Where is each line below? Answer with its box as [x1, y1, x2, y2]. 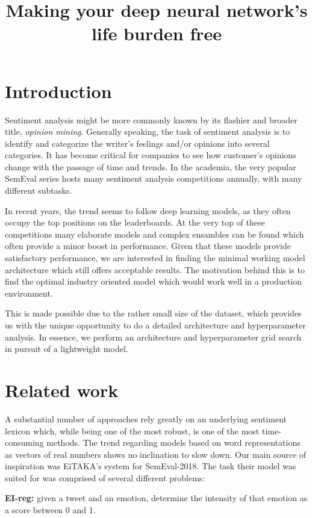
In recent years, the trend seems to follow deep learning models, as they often [5, 204, 291, 217]
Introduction [5, 78, 112, 103]
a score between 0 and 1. [5, 504, 96, 516]
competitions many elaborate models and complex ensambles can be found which [5, 227, 304, 240]
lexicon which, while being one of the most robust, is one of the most [5, 424, 260, 437]
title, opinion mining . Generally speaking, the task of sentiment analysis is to [5, 125, 290, 138]
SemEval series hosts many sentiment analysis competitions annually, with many [5, 172, 302, 185]
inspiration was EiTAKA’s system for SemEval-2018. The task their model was [5, 460, 296, 472]
